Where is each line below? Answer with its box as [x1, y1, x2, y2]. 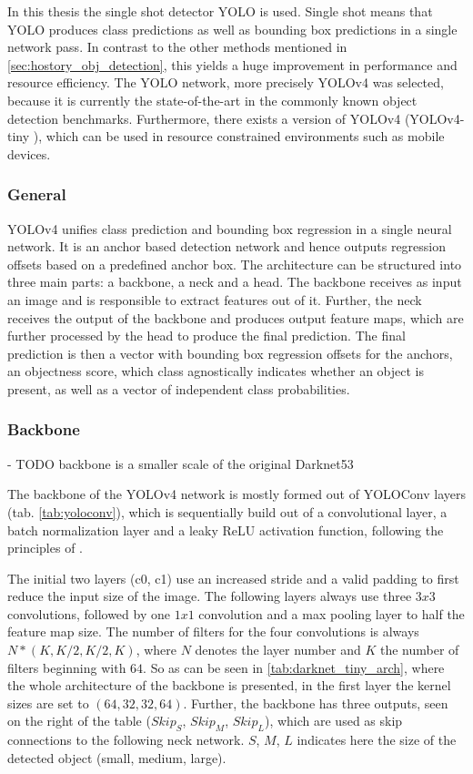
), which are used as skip [264, 711, 403, 730]
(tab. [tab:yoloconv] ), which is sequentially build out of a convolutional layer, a [7, 502, 448, 521]
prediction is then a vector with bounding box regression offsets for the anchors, [7, 343, 453, 362]
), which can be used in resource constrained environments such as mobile [33, 127, 445, 146]
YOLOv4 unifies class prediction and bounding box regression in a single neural [7, 219, 452, 238]
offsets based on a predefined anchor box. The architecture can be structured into [7, 254, 462, 273]
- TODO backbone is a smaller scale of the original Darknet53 [7, 453, 354, 473]
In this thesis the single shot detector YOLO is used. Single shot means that [7, 2, 433, 20]
